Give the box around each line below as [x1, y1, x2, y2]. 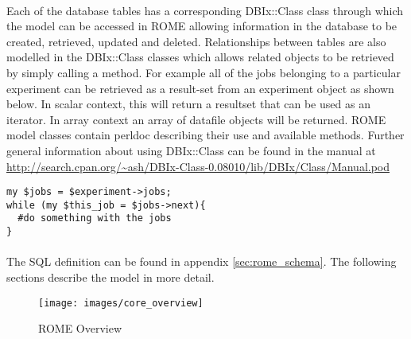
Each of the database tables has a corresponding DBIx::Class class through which [6, 2, 404, 18]
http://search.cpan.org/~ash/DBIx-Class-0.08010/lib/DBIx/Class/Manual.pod [6, 158, 390, 174]
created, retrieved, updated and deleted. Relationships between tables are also [6, 33, 386, 49]
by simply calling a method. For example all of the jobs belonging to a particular [6, 64, 401, 80]
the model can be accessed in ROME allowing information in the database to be [6, 18, 397, 34]
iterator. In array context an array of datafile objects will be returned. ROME [6, 111, 386, 127]
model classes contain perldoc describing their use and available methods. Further [6, 127, 405, 143]
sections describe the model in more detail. [6, 268, 215, 285]
